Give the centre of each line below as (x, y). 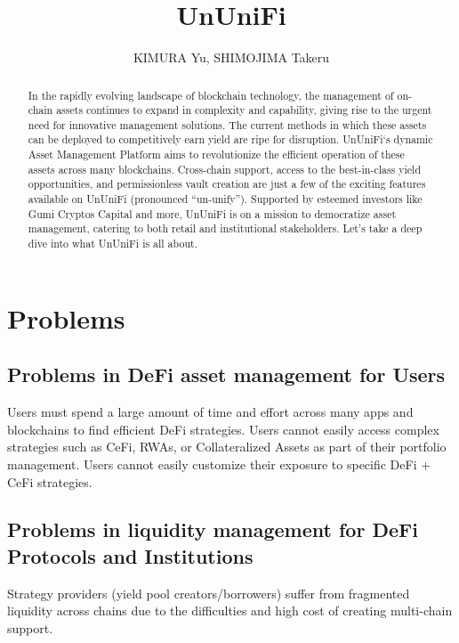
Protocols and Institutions (130, 555)
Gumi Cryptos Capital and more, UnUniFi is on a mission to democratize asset (212, 213)
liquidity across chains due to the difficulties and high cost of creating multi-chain (230, 610)
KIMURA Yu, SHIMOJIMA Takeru (231, 57)
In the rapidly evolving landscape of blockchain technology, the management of (211, 95)
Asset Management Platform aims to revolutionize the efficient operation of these (216, 155)
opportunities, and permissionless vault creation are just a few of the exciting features (227, 184)
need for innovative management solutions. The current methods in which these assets (227, 124)
